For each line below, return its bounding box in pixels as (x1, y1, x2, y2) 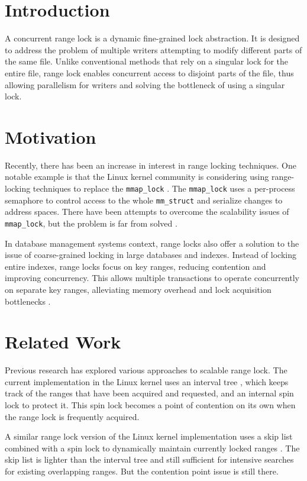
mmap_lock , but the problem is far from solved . (5, 217, 177, 229)
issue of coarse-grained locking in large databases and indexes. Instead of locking (5, 248, 296, 261)
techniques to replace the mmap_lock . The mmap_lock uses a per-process (33, 182, 295, 194)
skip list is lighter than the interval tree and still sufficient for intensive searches (5, 453, 294, 466)
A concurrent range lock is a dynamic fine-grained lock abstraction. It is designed (5, 32, 300, 44)
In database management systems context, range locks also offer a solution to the (5, 237, 299, 249)
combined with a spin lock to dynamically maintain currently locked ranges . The (5, 441, 300, 454)
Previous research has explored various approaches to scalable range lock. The (5, 364, 287, 376)
